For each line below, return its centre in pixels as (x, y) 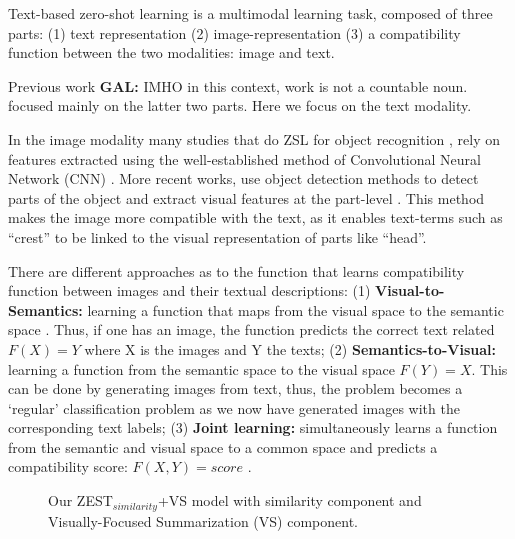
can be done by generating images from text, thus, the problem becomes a (235, 388)
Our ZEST (80, 500)
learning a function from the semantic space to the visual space (201, 368)
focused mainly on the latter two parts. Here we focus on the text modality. (240, 105)
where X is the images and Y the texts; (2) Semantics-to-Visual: (290, 348)
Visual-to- (410, 290)
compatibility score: (68, 466)
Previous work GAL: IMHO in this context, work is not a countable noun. (238, 85)
